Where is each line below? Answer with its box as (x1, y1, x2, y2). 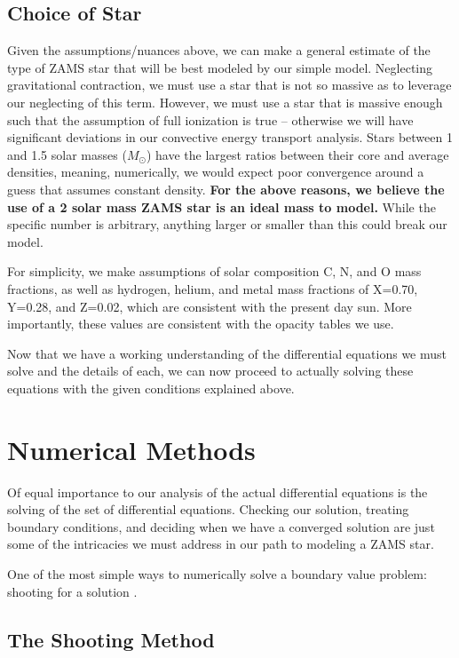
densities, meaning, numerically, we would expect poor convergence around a (7, 163, 424, 181)
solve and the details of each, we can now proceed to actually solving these (7, 361, 414, 380)
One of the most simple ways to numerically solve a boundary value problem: (7, 564, 427, 583)
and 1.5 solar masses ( (7, 145, 127, 163)
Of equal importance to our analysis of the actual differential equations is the (7, 482, 428, 501)
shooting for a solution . (7, 582, 138, 600)
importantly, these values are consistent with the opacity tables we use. (7, 314, 394, 333)
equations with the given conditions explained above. (7, 378, 295, 397)
